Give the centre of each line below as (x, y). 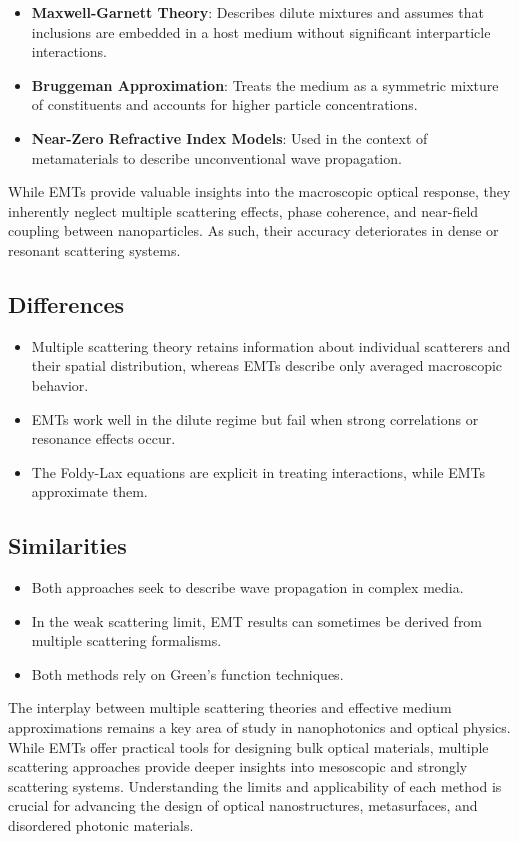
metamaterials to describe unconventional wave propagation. (216, 157)
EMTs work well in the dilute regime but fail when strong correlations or (255, 418)
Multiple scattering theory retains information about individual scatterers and (271, 345)
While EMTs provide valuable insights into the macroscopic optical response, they (259, 191)
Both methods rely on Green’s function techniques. (187, 673)
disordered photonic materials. (101, 825)
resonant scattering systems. (94, 249)
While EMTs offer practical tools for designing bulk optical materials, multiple (248, 746)
